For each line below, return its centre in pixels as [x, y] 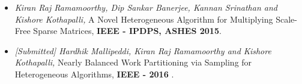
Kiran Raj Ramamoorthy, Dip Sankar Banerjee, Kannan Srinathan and [146, 7]
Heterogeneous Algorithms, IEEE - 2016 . [94, 74]
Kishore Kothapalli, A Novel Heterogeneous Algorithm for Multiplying [144, 19]
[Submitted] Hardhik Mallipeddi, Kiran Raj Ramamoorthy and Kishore [143, 50]
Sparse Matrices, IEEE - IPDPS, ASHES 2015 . [127, 31]
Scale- [286, 19]
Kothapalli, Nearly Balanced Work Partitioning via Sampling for [133, 62]
